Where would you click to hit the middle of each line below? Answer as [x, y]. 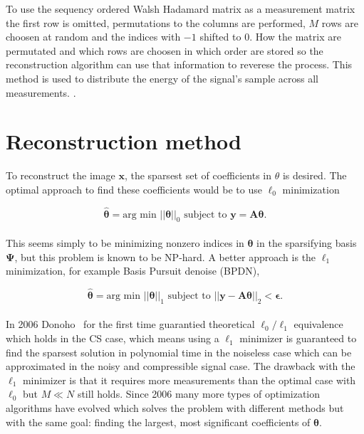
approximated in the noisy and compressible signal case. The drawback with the [181, 366]
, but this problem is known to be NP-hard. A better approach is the [165, 256]
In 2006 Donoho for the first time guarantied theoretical [130, 324]
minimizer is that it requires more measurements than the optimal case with [189, 380]
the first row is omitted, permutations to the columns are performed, [156, 22]
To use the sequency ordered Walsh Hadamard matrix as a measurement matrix [181, 9]
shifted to [220, 37]
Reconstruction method [124, 141]
